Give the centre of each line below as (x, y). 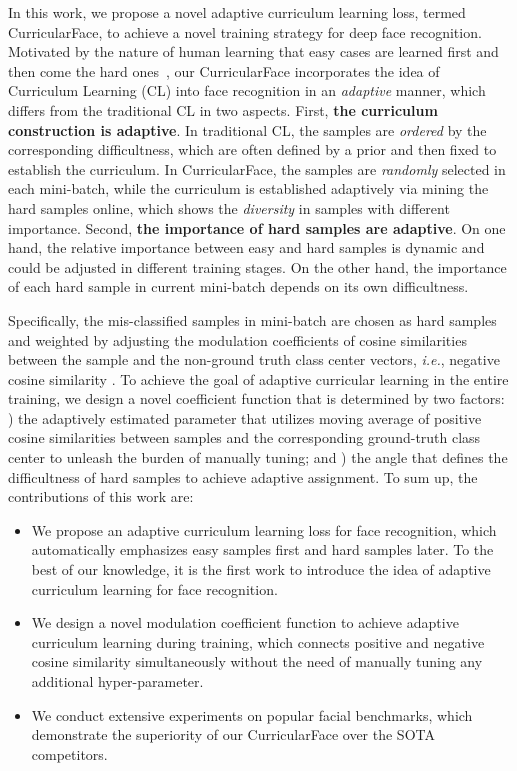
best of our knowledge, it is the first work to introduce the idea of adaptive (261, 569)
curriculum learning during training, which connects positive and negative (258, 641)
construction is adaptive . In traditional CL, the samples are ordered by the (247, 129)
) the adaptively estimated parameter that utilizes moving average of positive (245, 417)
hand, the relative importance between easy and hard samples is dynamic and (246, 247)
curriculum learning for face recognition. (154, 588)
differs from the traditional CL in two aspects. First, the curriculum (223, 109)
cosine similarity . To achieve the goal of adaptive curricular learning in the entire (258, 378)
